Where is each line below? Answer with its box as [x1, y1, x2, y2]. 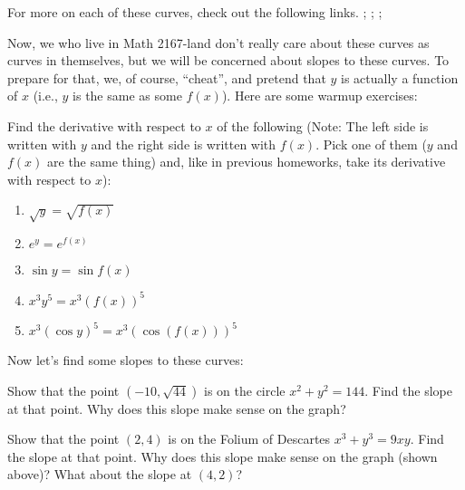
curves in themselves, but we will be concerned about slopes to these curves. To [7, 51, 450, 70]
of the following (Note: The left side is [217, 116, 429, 135]
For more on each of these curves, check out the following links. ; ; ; [7, 3, 383, 21]
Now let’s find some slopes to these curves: [7, 351, 244, 370]
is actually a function [341, 68, 459, 87]
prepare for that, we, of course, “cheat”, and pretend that [7, 68, 326, 87]
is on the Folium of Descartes [168, 429, 331, 448]
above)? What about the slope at [7, 465, 192, 484]
